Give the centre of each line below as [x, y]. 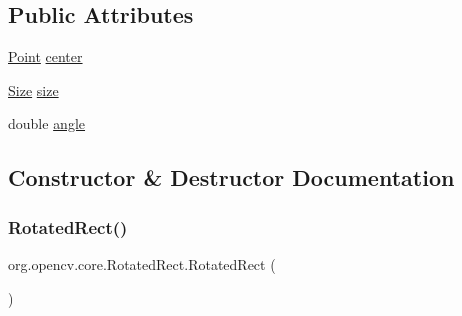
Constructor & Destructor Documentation [231, 177]
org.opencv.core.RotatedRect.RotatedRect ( [142, 263]
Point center [45, 56]
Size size [33, 89]
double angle [47, 123]
